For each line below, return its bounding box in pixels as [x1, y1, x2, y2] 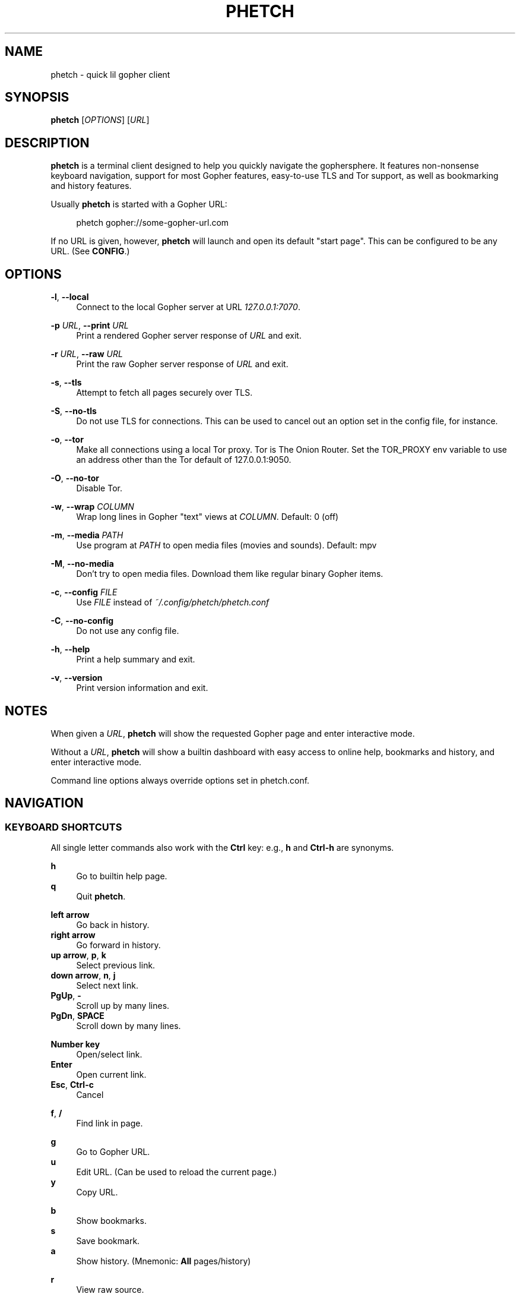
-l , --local [50, 292, 89, 302]
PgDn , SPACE [50, 1011, 104, 1021]
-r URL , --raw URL [50, 349, 123, 359]
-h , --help [50, 644, 90, 655]
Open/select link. [76, 1049, 142, 1060]
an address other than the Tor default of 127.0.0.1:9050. [76, 455, 291, 465]
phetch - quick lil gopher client [50, 69, 170, 80]
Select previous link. [76, 960, 156, 971]
